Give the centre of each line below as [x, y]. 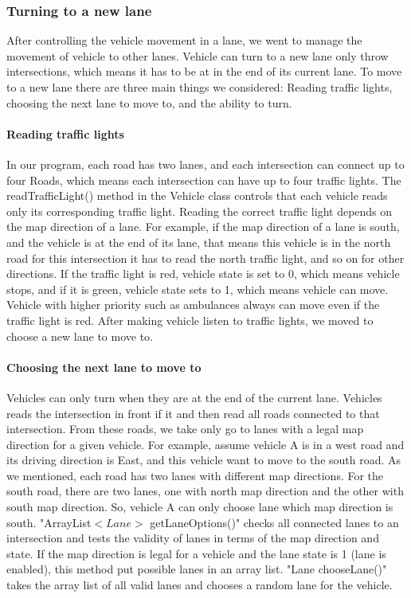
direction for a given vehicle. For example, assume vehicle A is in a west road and [205, 444]
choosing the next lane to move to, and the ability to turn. [149, 102]
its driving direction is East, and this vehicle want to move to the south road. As [204, 460]
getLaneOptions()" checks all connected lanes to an [274, 522]
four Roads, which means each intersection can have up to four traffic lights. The [204, 180]
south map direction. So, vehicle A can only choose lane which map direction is [200, 507]
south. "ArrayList [49, 522]
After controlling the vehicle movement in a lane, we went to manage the [184, 40]
